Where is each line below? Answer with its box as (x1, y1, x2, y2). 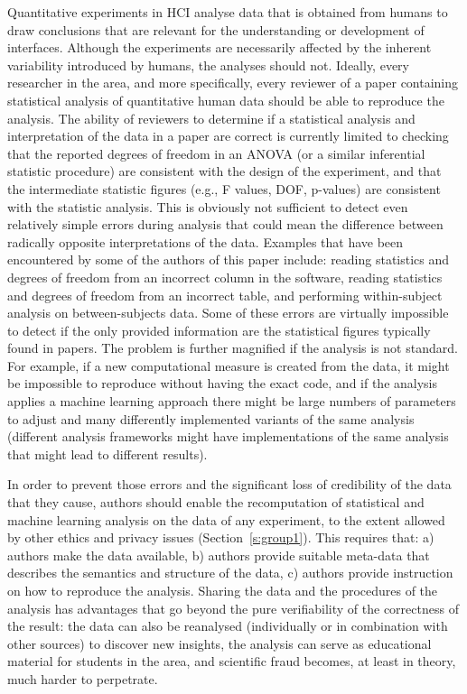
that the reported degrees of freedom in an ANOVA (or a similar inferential (7, 143, 425, 162)
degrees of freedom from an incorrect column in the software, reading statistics (7, 267, 443, 286)
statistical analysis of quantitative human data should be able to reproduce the (7, 90, 444, 109)
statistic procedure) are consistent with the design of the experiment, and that (7, 162, 442, 180)
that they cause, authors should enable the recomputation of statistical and (7, 493, 425, 512)
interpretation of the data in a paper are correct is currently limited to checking (7, 126, 449, 145)
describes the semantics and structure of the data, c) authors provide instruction (7, 563, 453, 582)
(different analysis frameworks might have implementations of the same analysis (7, 427, 449, 446)
